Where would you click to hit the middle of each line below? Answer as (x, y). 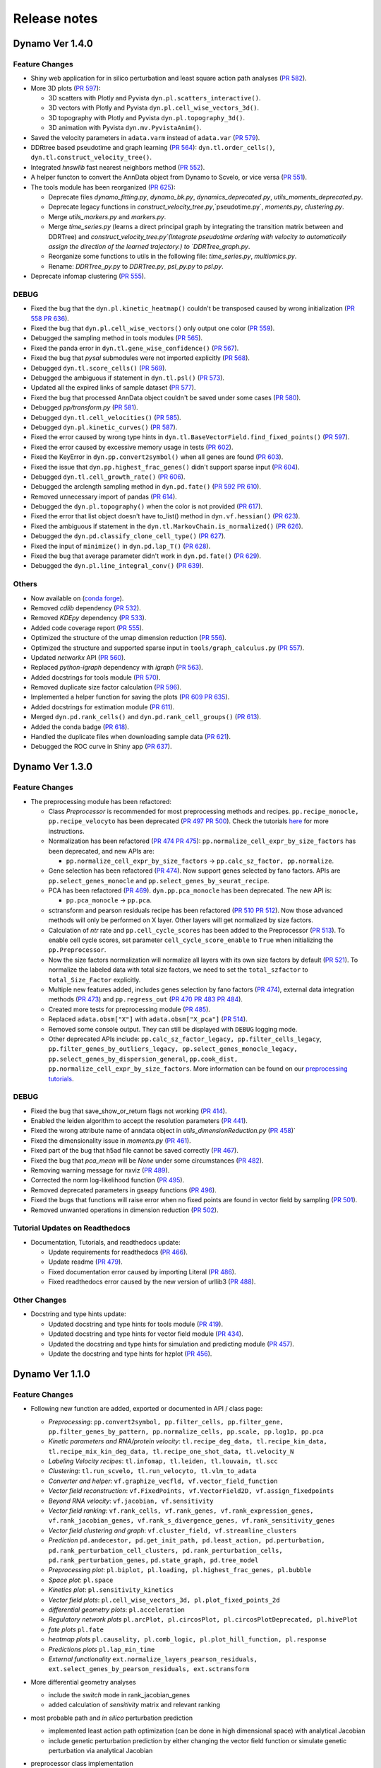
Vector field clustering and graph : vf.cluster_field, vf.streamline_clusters (173, 1530)
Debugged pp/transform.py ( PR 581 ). (84, 407)
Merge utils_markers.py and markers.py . (107, 216)
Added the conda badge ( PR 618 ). (80, 727)
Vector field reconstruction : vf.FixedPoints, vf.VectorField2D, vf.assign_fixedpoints (191, 1491)
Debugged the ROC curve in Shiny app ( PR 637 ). (101, 747)
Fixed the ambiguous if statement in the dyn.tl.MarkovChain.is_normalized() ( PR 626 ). (167, 526)
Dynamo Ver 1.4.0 (53, 43)
